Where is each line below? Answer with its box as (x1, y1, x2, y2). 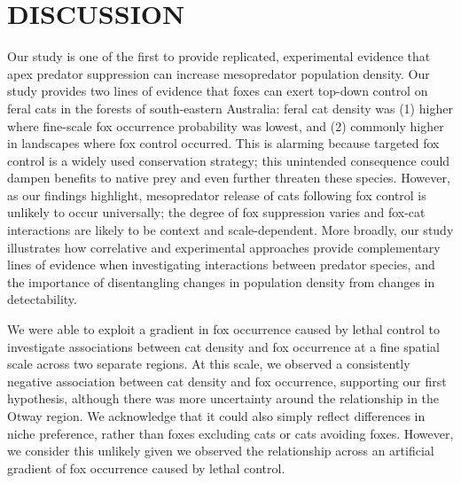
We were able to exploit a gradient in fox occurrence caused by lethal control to (7, 320, 440, 339)
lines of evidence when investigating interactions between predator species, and (7, 255, 435, 274)
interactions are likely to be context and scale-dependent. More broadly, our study (7, 221, 454, 239)
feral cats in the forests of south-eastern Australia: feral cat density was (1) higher (7, 98, 453, 117)
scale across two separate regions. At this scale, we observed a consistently (7, 354, 410, 373)
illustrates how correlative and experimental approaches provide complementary (7, 238, 441, 256)
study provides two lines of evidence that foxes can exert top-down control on (7, 82, 428, 100)
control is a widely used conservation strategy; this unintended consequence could (7, 151, 450, 169)
